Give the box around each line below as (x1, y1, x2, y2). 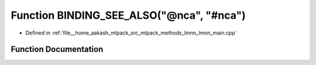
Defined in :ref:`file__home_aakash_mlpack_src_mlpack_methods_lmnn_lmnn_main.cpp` (25, 29, 237, 36)
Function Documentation (11, 45, 104, 54)
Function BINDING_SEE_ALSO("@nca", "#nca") (11, 9, 246, 22)
